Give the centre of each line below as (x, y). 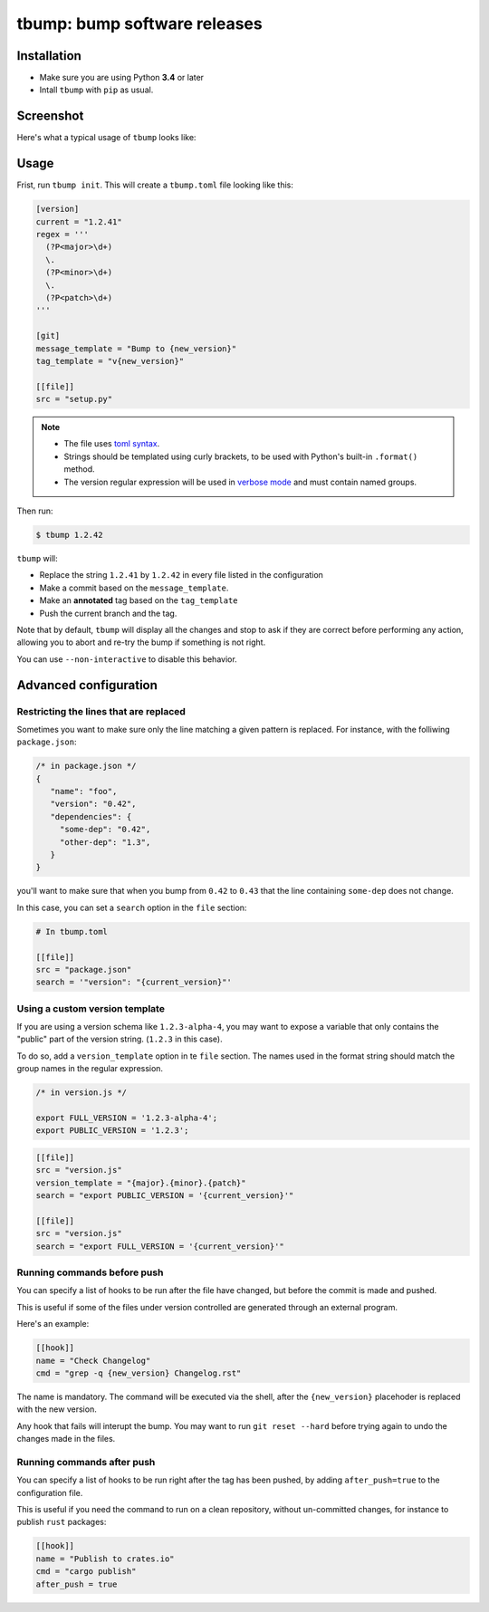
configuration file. (50, 1492)
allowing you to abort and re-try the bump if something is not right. (141, 642)
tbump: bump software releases (139, 24)
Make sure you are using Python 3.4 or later (121, 78)
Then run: (35, 511)
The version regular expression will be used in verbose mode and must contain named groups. (240, 482)
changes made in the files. (66, 1439)
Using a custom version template (91, 1008)
